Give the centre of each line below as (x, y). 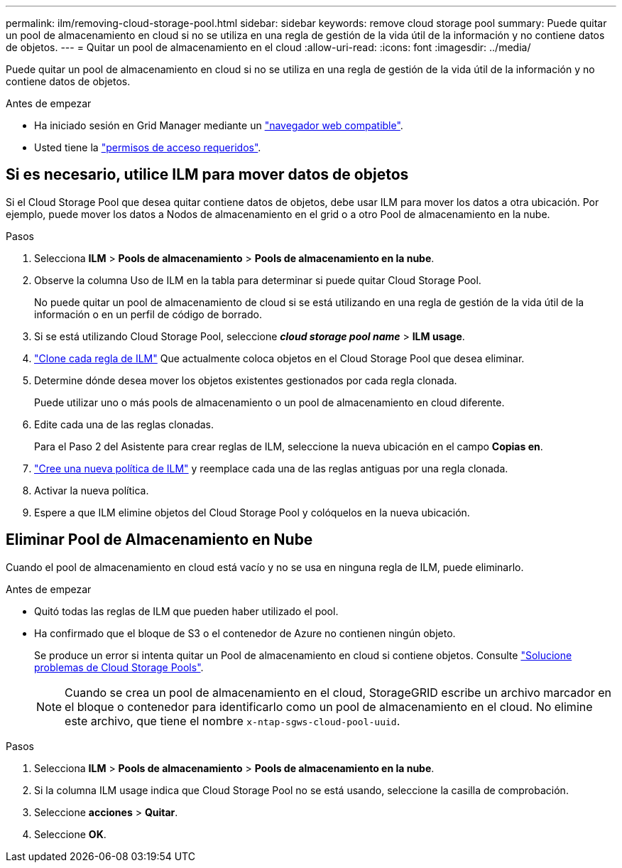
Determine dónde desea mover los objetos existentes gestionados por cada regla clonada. (246, 380)
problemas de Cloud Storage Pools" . (119, 667)
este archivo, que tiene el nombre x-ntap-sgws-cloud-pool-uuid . (233, 721)
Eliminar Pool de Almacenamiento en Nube (159, 540)
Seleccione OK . (70, 834)
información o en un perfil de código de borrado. (148, 314)
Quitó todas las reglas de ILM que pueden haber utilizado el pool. (186, 611)
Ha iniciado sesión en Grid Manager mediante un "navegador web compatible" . (219, 125)
